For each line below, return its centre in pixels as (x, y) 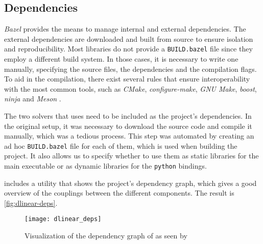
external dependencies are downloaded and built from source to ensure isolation (129, 38)
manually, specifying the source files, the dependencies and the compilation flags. (130, 69)
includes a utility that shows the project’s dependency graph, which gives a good (130, 183)
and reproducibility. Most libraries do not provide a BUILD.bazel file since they (128, 49)
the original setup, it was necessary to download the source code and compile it (128, 126)
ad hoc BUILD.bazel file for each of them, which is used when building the (121, 145)
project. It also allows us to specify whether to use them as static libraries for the (131, 156)
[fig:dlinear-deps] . (31, 202)
